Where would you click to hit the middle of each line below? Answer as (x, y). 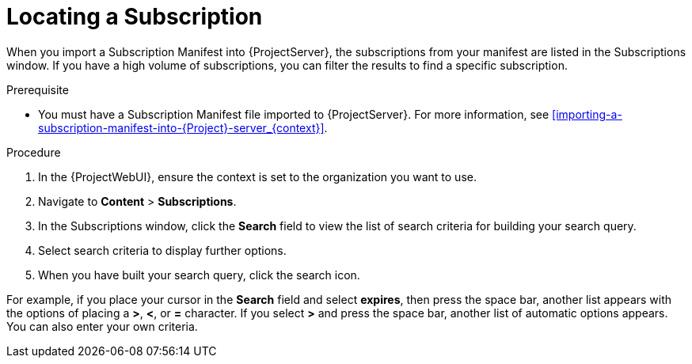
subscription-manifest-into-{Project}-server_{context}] (181, 127)
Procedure (34, 152)
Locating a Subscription (135, 17)
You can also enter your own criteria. (102, 326)
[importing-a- (587, 114)
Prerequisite (38, 89)
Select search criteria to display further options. (162, 250)
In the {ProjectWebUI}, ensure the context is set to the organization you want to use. (257, 176)
